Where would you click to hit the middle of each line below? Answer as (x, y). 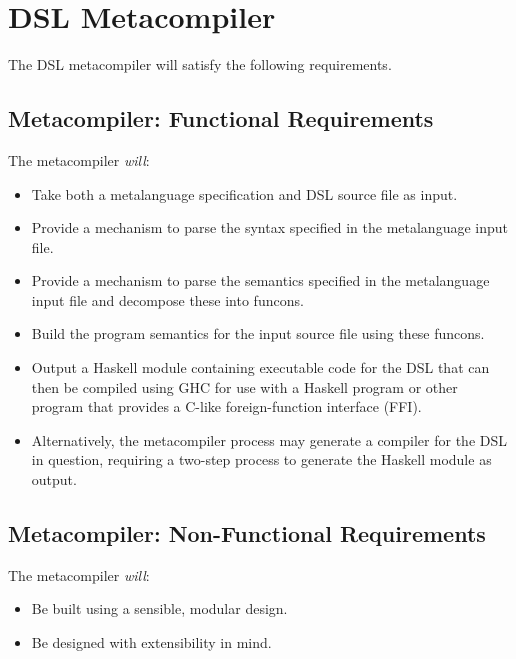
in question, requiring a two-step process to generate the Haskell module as (261, 459)
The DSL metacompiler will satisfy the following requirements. (200, 64)
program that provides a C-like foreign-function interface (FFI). (226, 406)
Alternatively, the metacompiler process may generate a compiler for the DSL (269, 439)
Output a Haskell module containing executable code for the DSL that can (260, 367)
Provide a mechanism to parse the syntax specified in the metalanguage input (269, 227)
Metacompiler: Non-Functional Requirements (247, 533)
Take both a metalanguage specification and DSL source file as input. (244, 193)
